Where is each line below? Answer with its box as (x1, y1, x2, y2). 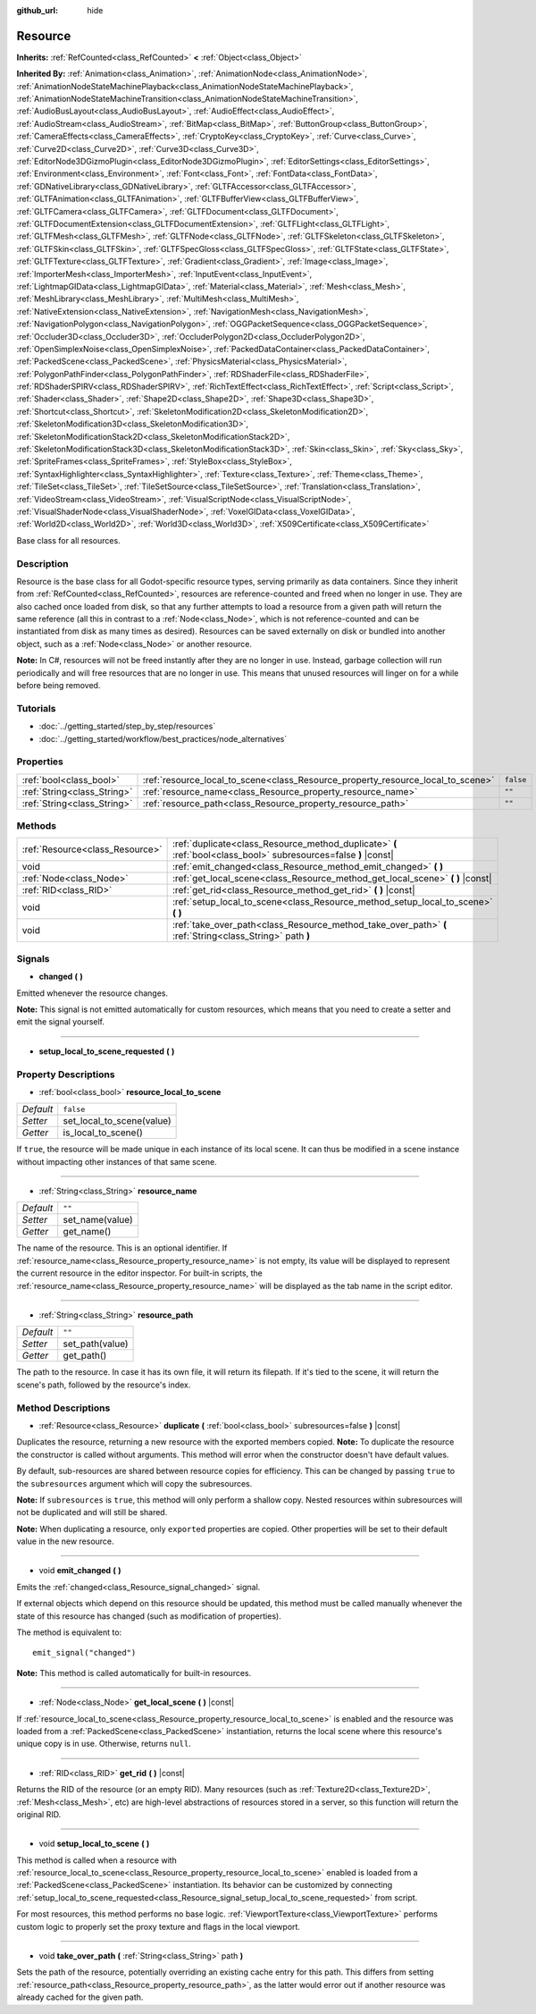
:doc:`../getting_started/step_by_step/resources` (38, 720, 216, 732)
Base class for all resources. (16, 535, 121, 545)
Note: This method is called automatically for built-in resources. (16, 1667, 252, 1678)
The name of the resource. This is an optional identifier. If (16, 1243, 228, 1253)
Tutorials (16, 702, 57, 714)
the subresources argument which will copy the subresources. (16, 1478, 253, 1488)
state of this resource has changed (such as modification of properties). (16, 1610, 281, 1622)
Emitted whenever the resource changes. (16, 988, 169, 999)
